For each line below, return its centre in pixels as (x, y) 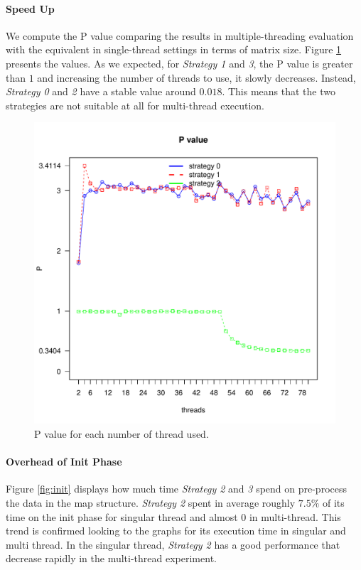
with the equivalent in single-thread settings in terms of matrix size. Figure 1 (174, 49)
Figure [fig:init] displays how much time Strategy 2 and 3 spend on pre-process (176, 489)
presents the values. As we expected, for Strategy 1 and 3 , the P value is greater (179, 63)
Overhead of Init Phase (64, 462)
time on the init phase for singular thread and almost (122, 516)
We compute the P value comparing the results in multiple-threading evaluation (180, 35)
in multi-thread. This (295, 516)
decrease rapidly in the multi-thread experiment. (111, 558)
